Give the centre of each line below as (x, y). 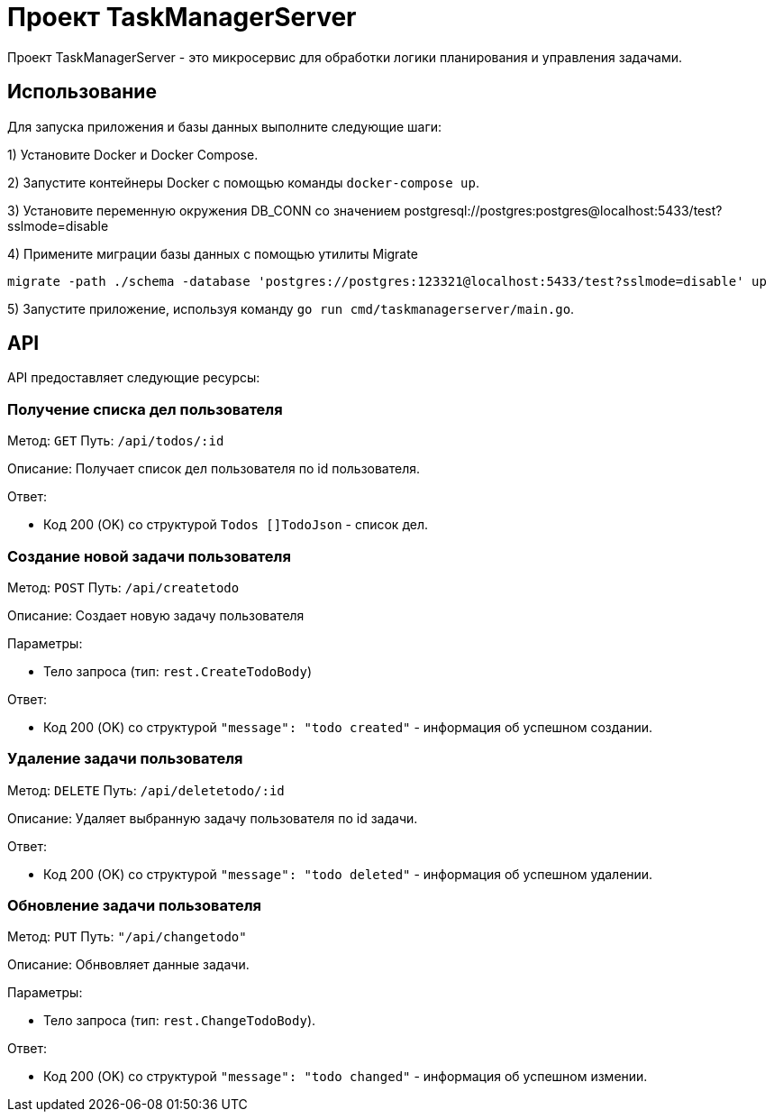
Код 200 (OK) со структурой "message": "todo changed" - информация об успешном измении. (346, 1077)
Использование (82, 92)
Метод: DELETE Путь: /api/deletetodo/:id (146, 790)
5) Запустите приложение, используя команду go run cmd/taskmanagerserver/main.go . (291, 308)
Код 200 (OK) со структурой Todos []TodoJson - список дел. (236, 525)
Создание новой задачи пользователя (149, 556)
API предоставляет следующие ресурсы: (134, 378)
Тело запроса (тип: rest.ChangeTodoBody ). (180, 1021)
